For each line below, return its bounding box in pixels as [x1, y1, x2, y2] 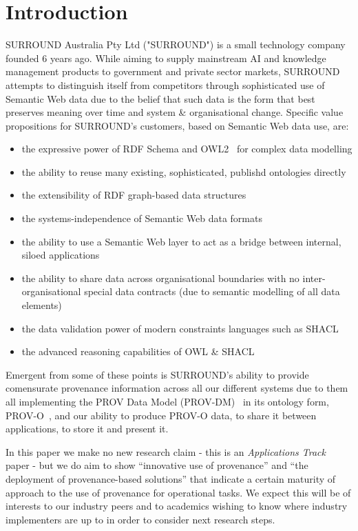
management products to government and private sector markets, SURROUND [6, 64, 340, 79]
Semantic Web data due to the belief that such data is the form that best [6, 91, 315, 106]
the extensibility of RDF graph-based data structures [21, 188, 246, 202]
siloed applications [21, 248, 100, 262]
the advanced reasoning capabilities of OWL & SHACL [21, 344, 255, 359]
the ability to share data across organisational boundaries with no [21, 270, 299, 285]
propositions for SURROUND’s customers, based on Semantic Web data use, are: [6, 118, 349, 132]
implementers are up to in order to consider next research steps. [6, 512, 275, 526]
